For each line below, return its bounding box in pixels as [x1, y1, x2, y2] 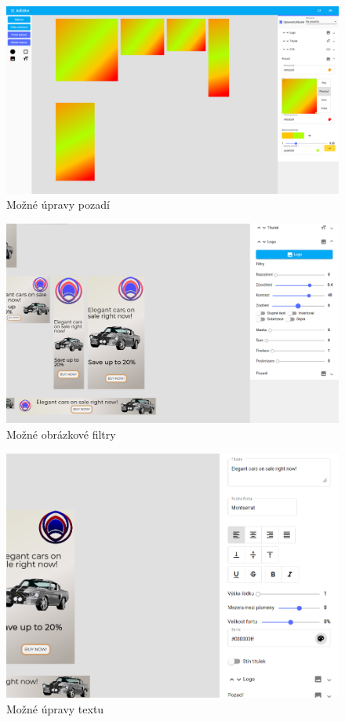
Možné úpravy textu [6, 700, 104, 717]
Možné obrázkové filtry [6, 425, 116, 442]
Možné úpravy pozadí [6, 196, 110, 213]
